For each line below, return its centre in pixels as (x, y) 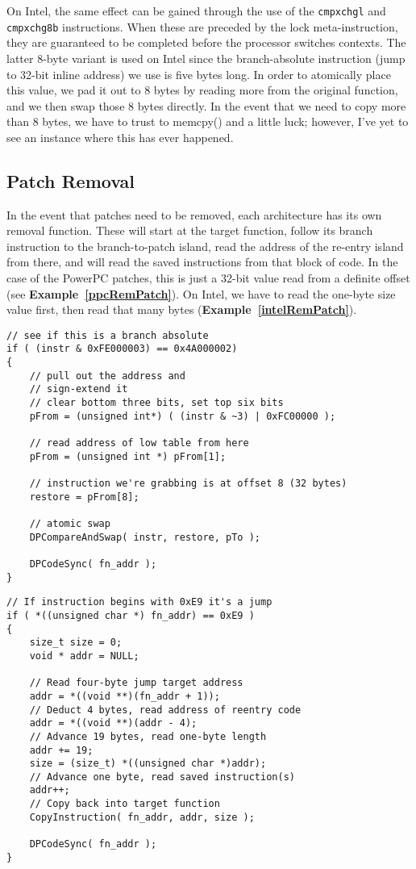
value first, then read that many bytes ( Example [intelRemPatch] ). (182, 309)
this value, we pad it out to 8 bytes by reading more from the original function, (202, 90)
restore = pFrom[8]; (84, 497)
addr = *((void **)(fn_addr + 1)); (125, 696)
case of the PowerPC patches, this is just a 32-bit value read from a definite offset (208, 278)
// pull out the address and (107, 376)
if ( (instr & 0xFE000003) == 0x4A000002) (122, 349)
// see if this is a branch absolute (108, 335)
